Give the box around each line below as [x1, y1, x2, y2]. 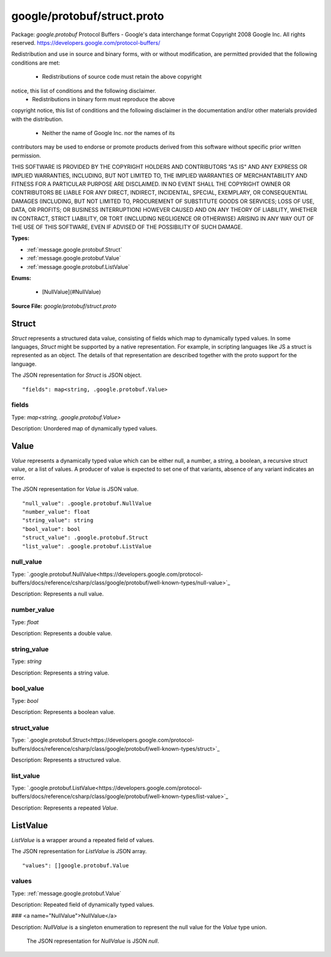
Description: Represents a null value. [11, 590, 104, 598]
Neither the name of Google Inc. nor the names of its [42, 130, 175, 137]
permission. [11, 152, 41, 159]
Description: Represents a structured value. [11, 756, 121, 764]
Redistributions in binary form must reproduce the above [32, 95, 175, 103]
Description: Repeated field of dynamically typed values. [11, 901, 154, 909]
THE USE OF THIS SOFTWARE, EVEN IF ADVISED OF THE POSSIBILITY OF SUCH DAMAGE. [11, 223, 243, 230]
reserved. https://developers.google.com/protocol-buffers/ [11, 39, 161, 46]
